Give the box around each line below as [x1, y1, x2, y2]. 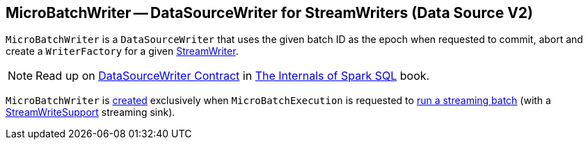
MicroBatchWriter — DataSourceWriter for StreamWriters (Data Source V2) [6, 4, 533, 22]
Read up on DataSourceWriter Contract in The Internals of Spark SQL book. [35, 69, 430, 83]
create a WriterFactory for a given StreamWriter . [6, 45, 239, 58]
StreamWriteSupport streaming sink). [6, 106, 175, 119]
